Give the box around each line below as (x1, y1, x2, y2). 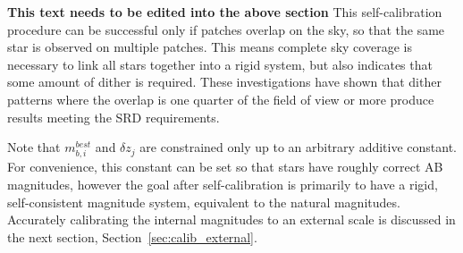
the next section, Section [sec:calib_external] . (7, 227, 257, 246)
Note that (7, 138, 61, 156)
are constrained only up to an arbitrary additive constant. (139, 138, 457, 156)
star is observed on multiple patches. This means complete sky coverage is (7, 38, 412, 56)
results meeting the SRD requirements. (7, 107, 220, 126)
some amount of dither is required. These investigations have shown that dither (7, 72, 442, 91)
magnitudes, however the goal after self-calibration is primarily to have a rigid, (7, 174, 438, 193)
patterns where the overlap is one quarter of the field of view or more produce (7, 89, 434, 108)
